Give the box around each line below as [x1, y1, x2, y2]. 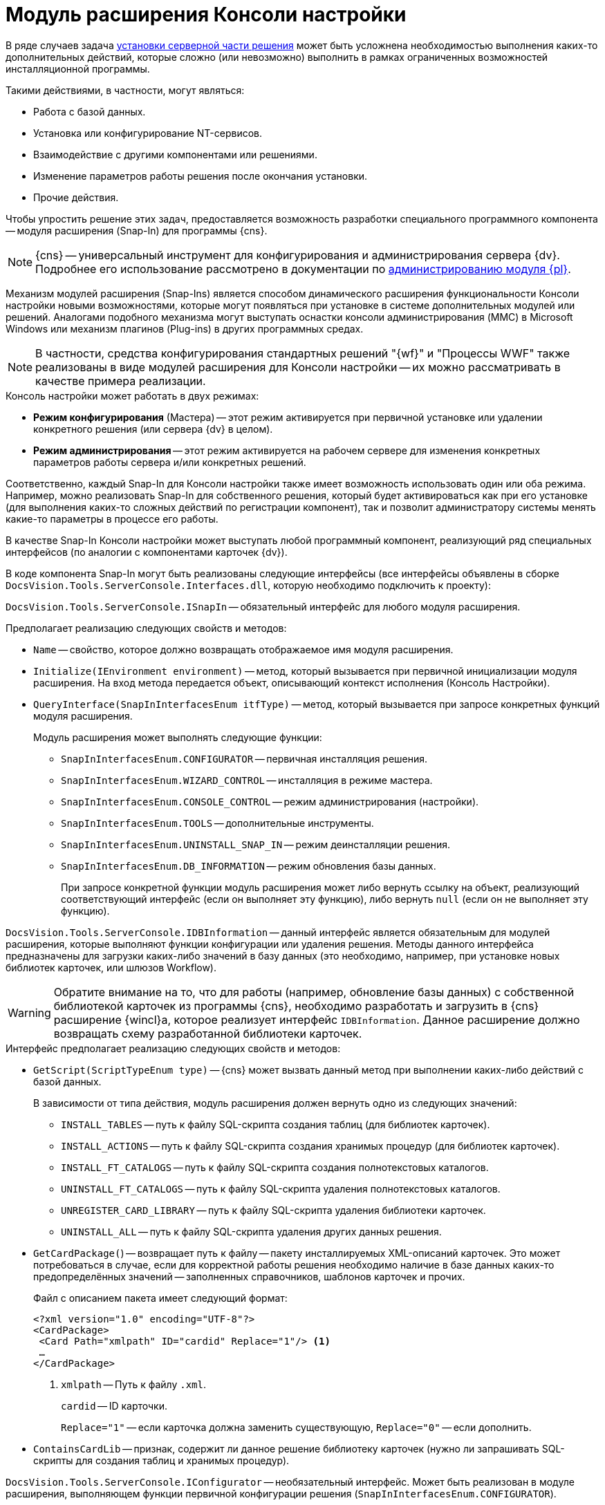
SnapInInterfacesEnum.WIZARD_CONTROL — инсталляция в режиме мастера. [61, 774, 433, 786]
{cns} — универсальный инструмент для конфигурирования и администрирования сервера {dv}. [35, 247, 560, 262]
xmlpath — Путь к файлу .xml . [61, 1378, 206, 1390]
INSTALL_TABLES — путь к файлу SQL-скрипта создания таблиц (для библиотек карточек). [61, 1118, 490, 1130]
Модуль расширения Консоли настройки [6, 3, 407, 26]
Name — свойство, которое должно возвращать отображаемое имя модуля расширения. [33, 643, 454, 655]
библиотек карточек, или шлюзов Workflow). [6, 961, 217, 973]
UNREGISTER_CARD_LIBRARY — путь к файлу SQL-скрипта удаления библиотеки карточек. [61, 1204, 486, 1216]
